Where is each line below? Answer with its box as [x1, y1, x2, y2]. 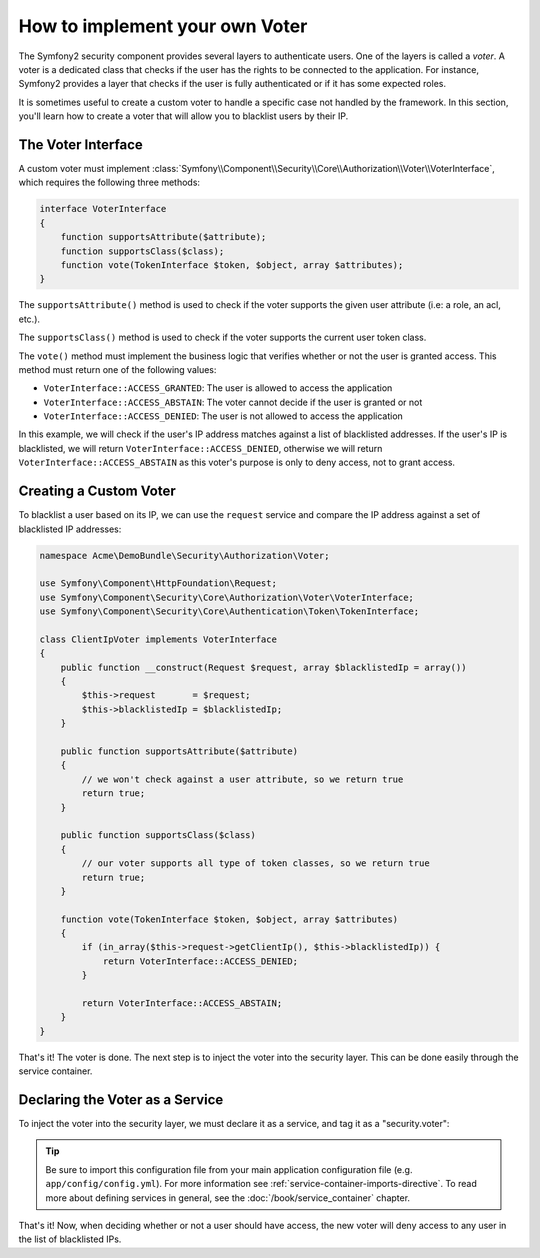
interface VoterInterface [39, 203, 167, 215]
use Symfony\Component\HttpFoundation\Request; [39, 578, 277, 589]
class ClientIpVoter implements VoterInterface [39, 633, 277, 645]
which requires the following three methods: [18, 176, 200, 189]
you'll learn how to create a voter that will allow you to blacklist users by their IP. [18, 110, 349, 122]
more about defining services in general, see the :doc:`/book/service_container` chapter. [45, 1191, 410, 1204]
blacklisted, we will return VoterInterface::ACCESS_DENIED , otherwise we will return [18, 442, 383, 454]
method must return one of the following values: [18, 363, 217, 375]
